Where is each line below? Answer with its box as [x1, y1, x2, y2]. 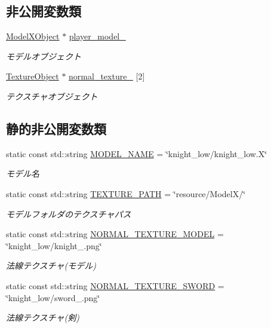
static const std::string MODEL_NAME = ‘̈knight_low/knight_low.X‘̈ [6, 147, 267, 160]
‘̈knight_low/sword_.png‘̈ [6, 291, 100, 304]
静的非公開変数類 [6, 119, 106, 137]
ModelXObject [6, 30, 60, 42]
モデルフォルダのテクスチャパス [6, 207, 131, 220]
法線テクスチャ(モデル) [6, 259, 96, 272]
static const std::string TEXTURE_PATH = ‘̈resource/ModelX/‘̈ [6, 187, 246, 200]
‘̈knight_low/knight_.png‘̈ [6, 239, 102, 252]
